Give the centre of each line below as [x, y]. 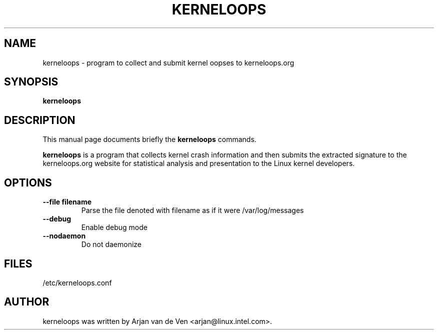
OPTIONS [28, 182]
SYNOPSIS [31, 82]
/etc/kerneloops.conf [77, 282]
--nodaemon [64, 236]
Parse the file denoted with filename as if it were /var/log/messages [192, 210]
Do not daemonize [111, 244]
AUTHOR [27, 302]
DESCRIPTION [40, 120]
